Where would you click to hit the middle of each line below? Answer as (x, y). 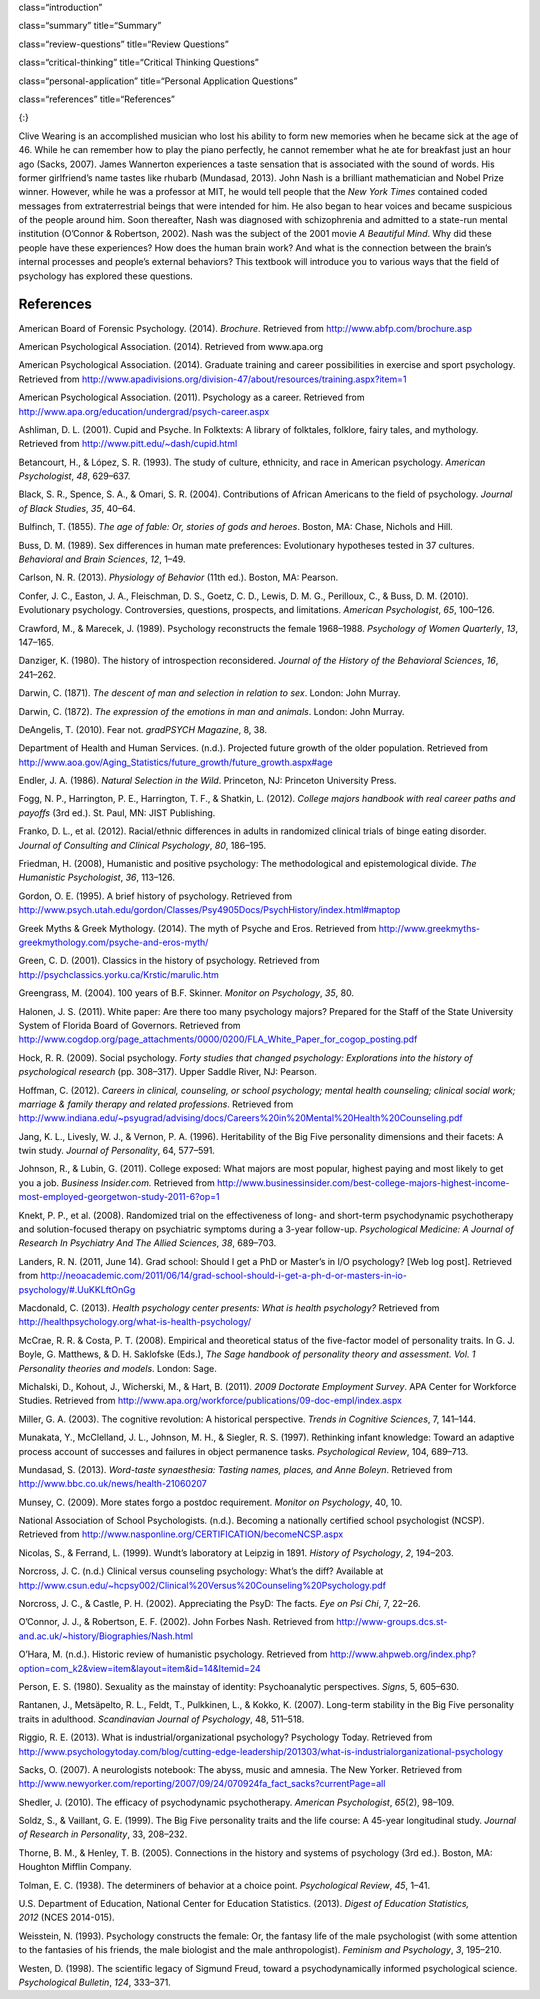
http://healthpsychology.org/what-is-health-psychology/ (135, 1322)
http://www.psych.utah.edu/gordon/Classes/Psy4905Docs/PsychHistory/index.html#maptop (209, 910)
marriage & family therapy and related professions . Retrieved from (156, 1104)
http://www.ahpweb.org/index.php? (403, 1654)
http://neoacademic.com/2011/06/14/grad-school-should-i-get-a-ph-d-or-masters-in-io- (223, 1276)
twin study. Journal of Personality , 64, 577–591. (116, 1151)
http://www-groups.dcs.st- (392, 1622)
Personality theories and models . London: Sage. (117, 1368)
